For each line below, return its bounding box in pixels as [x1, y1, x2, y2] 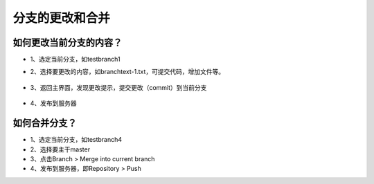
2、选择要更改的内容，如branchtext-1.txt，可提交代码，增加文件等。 [30, 68, 225, 76]
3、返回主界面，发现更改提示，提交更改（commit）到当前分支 [30, 83, 207, 91]
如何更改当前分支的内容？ [12, 37, 123, 48]
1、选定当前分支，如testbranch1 [30, 55, 121, 64]
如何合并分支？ [12, 118, 77, 129]
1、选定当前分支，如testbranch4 [30, 136, 123, 144]
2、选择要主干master [30, 145, 90, 154]
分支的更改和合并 [12, 10, 111, 26]
